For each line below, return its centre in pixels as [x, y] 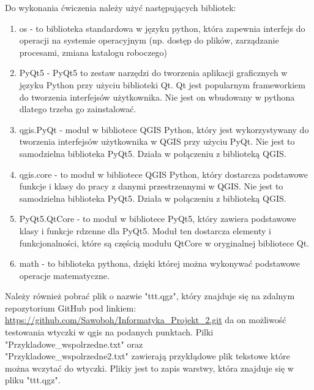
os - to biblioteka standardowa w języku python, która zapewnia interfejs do [162, 28]
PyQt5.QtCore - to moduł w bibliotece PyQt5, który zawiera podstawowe [158, 219]
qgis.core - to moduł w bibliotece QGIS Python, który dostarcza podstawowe [164, 174]
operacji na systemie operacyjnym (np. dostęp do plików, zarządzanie [149, 40]
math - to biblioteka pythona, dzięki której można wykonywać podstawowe [160, 263]
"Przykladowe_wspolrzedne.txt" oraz [74, 344]
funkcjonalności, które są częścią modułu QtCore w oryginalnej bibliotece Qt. [164, 243]
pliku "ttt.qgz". [33, 380]
